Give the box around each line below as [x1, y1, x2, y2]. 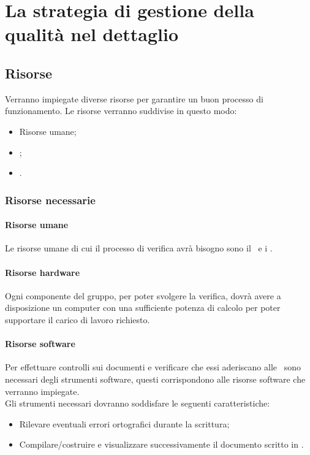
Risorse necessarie [5, 192, 96, 207]
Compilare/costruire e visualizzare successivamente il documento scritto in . [19, 438, 304, 451]
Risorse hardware [5, 266, 80, 278]
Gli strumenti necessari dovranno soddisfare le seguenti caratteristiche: [5, 397, 270, 410]
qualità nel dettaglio [5, 21, 178, 47]
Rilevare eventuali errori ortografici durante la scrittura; [19, 417, 230, 430]
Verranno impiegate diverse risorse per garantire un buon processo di [5, 92, 263, 105]
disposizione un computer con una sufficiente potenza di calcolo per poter [5, 301, 281, 314]
